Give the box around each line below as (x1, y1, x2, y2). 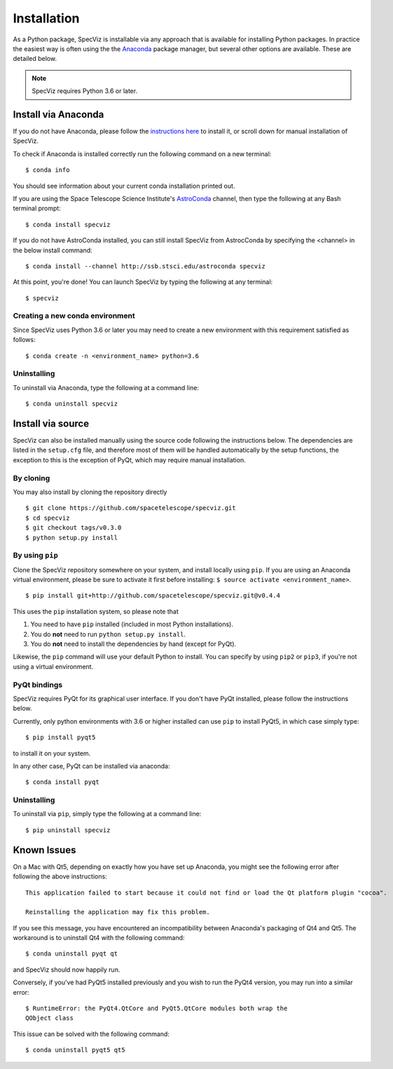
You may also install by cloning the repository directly (13, 488, 167, 496)
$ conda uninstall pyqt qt (25, 950, 118, 958)
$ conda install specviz (25, 221, 111, 228)
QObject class (25, 1014, 74, 1022)
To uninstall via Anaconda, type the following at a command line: (13, 383, 200, 392)
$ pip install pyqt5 (25, 733, 96, 742)
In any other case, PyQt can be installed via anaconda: (13, 761, 170, 770)
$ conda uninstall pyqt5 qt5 (25, 1046, 125, 1054)
